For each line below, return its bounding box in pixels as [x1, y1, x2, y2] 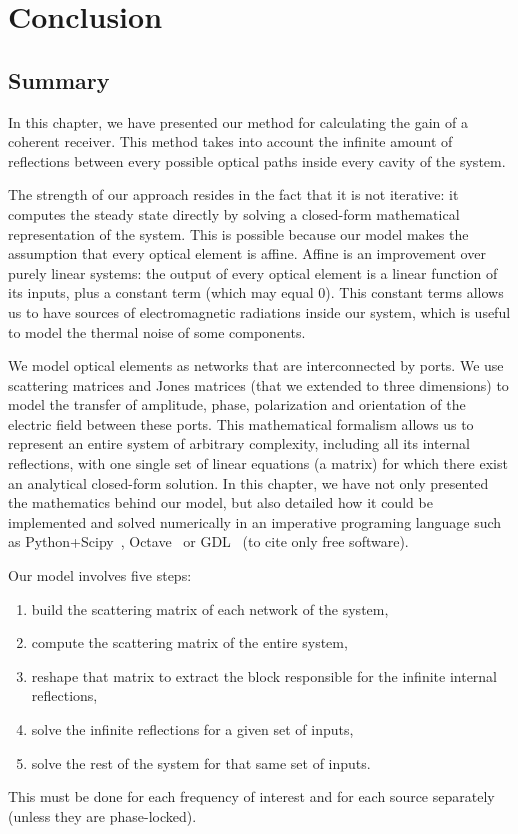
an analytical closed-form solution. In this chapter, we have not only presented [8, 472, 489, 493]
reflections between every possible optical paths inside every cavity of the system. [8, 150, 506, 171]
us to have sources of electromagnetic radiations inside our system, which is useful [8, 301, 511, 322]
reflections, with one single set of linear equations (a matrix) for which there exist [8, 453, 508, 474]
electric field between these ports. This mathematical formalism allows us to [8, 413, 474, 434]
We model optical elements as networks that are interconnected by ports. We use [8, 355, 504, 376]
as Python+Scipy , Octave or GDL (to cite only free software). [8, 531, 409, 552]
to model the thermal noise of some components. [8, 321, 306, 342]
